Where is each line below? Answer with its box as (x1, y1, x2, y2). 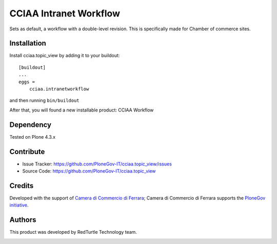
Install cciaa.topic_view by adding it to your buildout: (9, 52, 120, 59)
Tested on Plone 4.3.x (9, 134, 56, 140)
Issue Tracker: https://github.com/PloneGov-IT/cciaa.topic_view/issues (22, 161, 172, 167)
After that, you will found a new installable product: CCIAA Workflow (9, 107, 154, 113)
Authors (9, 216, 36, 224)
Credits (9, 181, 34, 190)
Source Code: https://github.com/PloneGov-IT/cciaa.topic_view (22, 168, 156, 174)
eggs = (18, 79, 35, 85)
